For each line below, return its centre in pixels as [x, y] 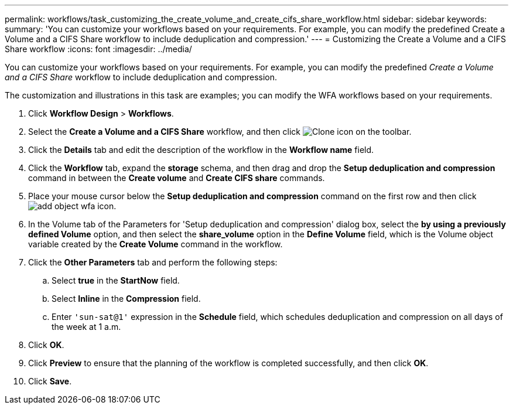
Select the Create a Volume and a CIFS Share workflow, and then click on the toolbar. [220, 132]
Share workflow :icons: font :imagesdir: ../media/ [98, 49]
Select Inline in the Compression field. [126, 299]
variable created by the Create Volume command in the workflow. [155, 244]
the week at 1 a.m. [86, 327]
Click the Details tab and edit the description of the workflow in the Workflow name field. [201, 150]
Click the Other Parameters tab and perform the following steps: [153, 262]
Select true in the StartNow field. [116, 280]
